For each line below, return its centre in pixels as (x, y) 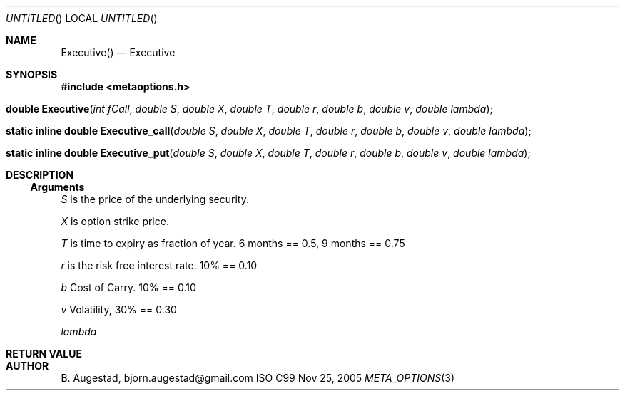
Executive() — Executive (118, 52)
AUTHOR (27, 366)
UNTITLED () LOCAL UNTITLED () (82, 18)
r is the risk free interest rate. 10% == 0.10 (159, 265)
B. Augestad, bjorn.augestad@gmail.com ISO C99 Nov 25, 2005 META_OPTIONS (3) (258, 378)
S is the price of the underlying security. (155, 199)
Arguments (57, 187)
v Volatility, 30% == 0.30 (119, 309)
